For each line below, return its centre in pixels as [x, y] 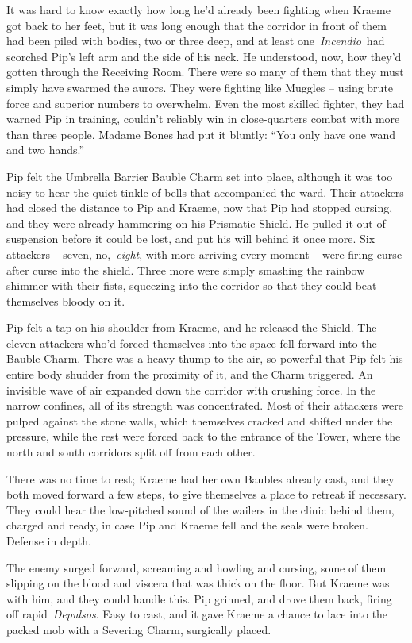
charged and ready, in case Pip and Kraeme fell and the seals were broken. [187, 525]
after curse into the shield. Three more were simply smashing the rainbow [186, 270]
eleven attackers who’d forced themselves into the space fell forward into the [192, 343]
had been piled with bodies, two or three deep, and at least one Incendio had [196, 41]
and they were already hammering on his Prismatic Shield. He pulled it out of [196, 223]
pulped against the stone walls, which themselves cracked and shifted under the [200, 420]
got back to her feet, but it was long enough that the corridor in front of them [197, 25]
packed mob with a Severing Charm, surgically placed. [139, 629]
